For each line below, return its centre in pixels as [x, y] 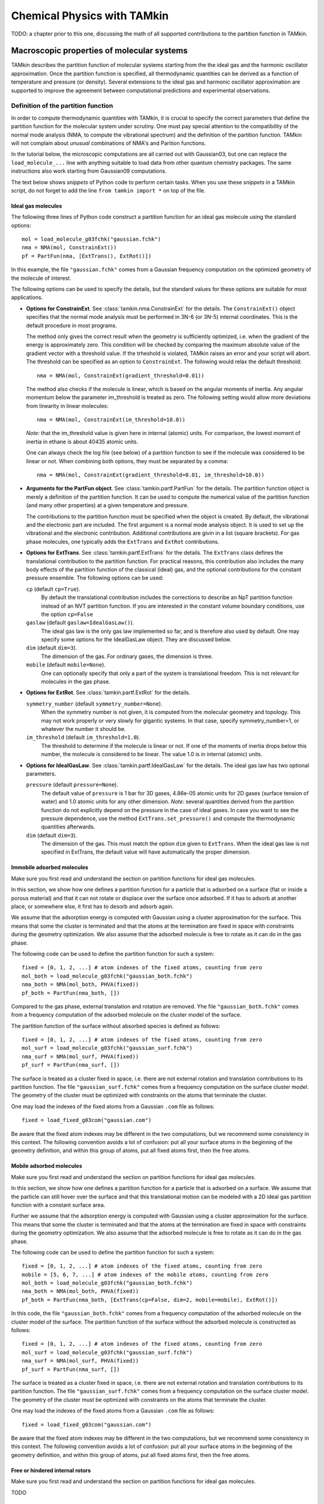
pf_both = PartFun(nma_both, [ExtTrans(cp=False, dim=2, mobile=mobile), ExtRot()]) [150, 1300]
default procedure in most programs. [71, 325]
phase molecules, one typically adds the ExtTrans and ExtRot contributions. [123, 541]
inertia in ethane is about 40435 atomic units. [82, 442]
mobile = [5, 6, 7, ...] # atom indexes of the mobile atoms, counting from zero [145, 1274]
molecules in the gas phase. [76, 682]
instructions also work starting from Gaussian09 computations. [89, 171]
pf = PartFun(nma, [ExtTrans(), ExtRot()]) [87, 256]
